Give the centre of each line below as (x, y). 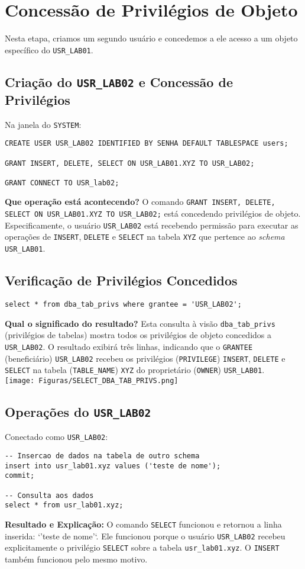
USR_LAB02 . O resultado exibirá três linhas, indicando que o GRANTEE (129, 346)
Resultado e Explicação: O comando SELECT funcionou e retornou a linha (143, 524)
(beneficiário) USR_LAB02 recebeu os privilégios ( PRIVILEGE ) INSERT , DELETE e (145, 358)
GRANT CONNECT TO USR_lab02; (62, 183)
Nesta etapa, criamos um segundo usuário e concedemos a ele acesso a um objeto (151, 38)
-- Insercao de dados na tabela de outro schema (102, 456)
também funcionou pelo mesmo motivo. (76, 559)
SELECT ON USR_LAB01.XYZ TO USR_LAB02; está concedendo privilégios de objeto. (153, 213)
